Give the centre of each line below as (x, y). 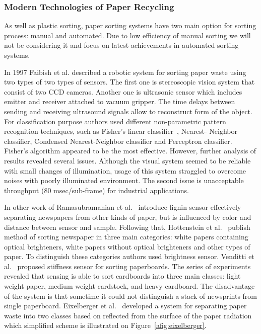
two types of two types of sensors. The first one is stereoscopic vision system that (129, 82)
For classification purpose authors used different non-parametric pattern (115, 121)
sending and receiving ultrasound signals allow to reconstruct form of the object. (128, 111)
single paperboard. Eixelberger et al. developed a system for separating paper (125, 306)
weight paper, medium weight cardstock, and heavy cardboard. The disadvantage (129, 286)
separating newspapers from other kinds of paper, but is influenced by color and (128, 217)
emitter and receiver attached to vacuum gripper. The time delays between (120, 101)
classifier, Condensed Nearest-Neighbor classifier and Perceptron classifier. (118, 141)
